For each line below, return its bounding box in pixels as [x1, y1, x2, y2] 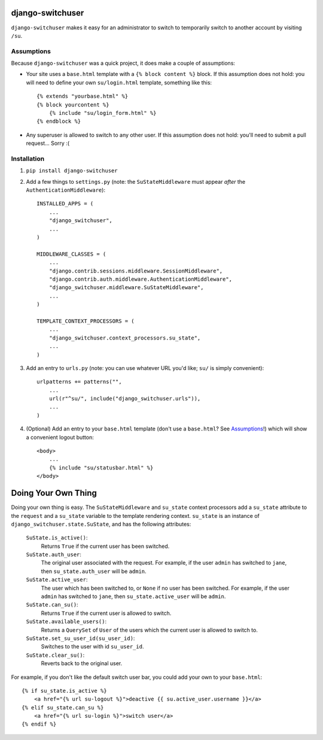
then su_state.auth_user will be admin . [41, 568, 147, 575]
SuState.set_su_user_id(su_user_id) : [26, 635, 135, 642]
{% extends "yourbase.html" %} [36, 93, 129, 100]
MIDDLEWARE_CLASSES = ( [36, 250, 106, 257]
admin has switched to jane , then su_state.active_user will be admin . [41, 593, 226, 600]
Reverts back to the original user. [41, 660, 123, 667]
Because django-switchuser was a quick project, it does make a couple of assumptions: [11, 60, 236, 67]
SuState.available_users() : [26, 618, 107, 625]
